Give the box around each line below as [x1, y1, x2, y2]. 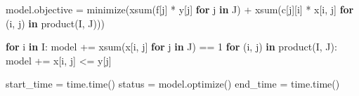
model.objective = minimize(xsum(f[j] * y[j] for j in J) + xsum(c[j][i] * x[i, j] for [6, 2, 354, 16]
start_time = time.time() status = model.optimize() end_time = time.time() [6, 76, 340, 91]
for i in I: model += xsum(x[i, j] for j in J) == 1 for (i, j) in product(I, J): [6, 39, 337, 54]
